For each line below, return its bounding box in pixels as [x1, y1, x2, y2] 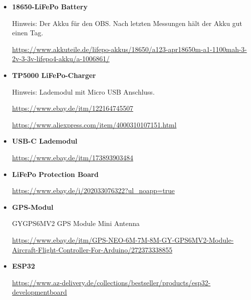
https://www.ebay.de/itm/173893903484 [12, 152, 134, 162]
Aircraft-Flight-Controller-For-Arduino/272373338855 [12, 244, 173, 254]
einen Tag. [12, 27, 44, 38]
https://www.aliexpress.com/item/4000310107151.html [12, 119, 177, 129]
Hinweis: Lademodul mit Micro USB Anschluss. [12, 86, 155, 97]
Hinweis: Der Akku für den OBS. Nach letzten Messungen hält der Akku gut [12, 18, 242, 28]
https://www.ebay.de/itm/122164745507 [12, 103, 134, 113]
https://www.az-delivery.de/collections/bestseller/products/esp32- [12, 277, 211, 287]
